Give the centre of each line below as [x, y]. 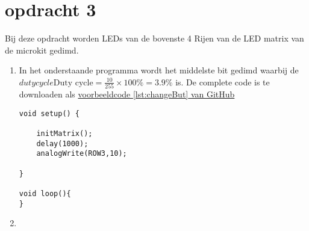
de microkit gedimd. [42, 50]
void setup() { [49, 113]
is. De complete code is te [223, 82]
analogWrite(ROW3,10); [82, 154]
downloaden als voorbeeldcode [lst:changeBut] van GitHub [127, 94]
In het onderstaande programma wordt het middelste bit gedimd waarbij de [159, 70]
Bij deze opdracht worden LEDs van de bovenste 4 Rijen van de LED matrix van [154, 38]
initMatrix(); [64, 134]
